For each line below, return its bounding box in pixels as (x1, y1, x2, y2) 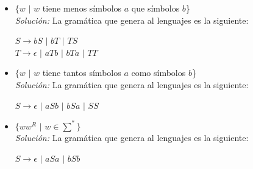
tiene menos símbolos (42, 2, 122, 14)
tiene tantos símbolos (42, 66, 121, 79)
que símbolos (131, 2, 180, 14)
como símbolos (131, 66, 186, 79)
